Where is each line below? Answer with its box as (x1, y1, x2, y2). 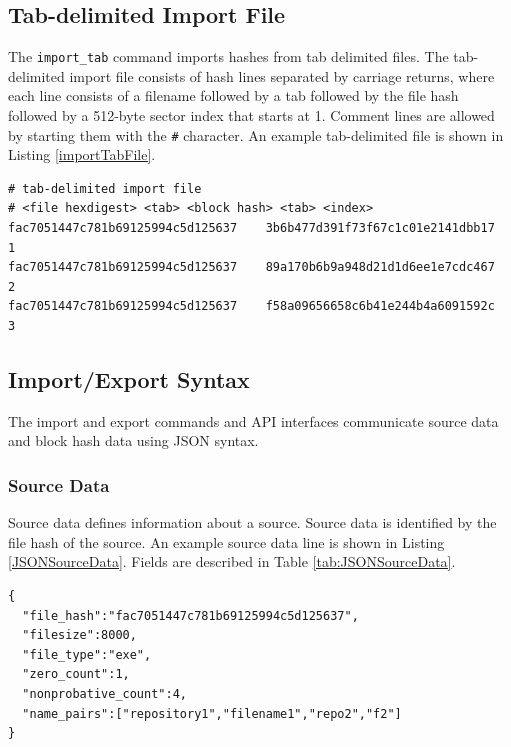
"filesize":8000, (22, 628, 137, 643)
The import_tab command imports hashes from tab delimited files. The (8, 46, 449, 67)
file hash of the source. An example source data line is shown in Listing (8, 531, 445, 552)
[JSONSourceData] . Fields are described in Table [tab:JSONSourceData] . (8, 551, 456, 572)
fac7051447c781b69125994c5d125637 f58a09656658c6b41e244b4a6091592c (8, 299, 495, 314)
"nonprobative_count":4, (22, 687, 187, 701)
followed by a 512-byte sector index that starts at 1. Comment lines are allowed (8, 105, 495, 126)
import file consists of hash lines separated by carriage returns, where (69, 65, 495, 86)
